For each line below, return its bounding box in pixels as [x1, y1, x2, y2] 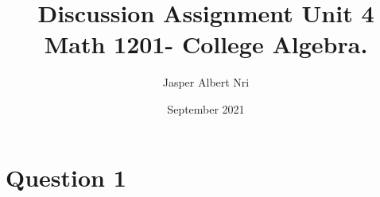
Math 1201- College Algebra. [44, 28, 368, 60]
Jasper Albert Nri [162, 74, 250, 91]
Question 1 [6, 160, 126, 193]
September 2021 [167, 100, 245, 117]
